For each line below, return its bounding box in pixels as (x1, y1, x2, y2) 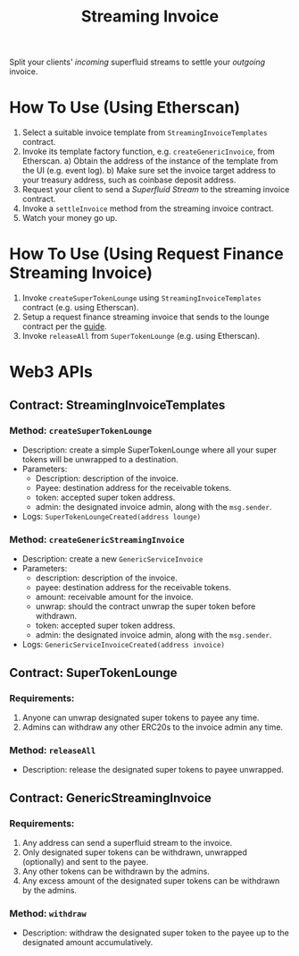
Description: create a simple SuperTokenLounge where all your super (21, 444, 277, 455)
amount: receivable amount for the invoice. (35, 592, 194, 603)
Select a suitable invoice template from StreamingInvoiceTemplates (21, 127, 268, 138)
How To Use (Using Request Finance (9, 244, 284, 265)
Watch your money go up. (21, 213, 118, 224)
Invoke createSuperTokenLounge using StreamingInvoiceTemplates (21, 292, 262, 303)
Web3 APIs (9, 362, 94, 382)
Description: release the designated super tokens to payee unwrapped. (21, 765, 284, 775)
